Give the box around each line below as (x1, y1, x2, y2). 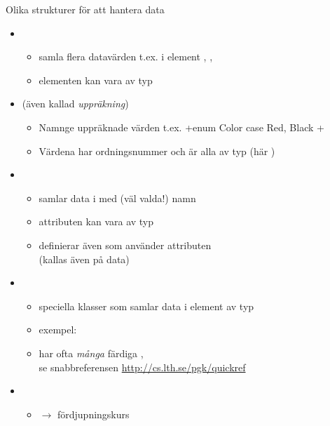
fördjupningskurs (57, 406, 130, 421)
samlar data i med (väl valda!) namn (39, 190, 196, 205)
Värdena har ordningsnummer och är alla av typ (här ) (39, 143, 275, 158)
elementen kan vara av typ (39, 72, 153, 87)
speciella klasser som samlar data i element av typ (39, 298, 254, 313)
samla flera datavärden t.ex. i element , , (39, 49, 213, 64)
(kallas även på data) (39, 251, 130, 266)
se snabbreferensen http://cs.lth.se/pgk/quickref (39, 359, 246, 374)
